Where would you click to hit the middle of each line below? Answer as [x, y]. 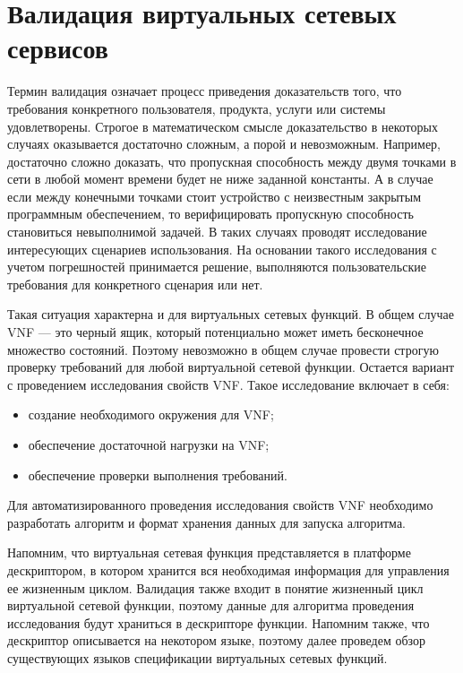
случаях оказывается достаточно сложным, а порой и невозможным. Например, [224, 144]
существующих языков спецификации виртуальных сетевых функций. [197, 657]
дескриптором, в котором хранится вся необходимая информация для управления [228, 569]
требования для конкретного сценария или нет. [135, 284]
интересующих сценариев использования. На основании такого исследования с [222, 249]
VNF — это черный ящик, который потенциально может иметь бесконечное [215, 332]
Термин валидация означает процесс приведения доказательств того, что [205, 91]
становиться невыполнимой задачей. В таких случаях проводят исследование [217, 232]
